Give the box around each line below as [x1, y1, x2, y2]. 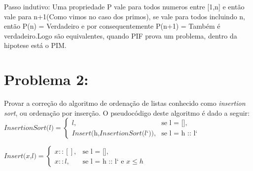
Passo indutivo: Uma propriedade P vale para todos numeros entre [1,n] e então [4, 1, 245, 11]
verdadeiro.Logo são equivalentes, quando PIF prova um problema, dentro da [4, 30, 237, 41]
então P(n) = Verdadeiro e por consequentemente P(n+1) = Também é [4, 21, 220, 31]
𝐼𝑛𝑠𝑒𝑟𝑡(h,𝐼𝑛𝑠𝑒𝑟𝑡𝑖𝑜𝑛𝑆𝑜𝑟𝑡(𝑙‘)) [72, 129, 154, 137]
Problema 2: [4, 69, 89, 89]
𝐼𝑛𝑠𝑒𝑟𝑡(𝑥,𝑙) [4, 153, 36, 160]
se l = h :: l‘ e [82, 158, 124, 165]
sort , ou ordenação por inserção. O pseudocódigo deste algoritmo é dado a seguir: [4, 107, 250, 118]
